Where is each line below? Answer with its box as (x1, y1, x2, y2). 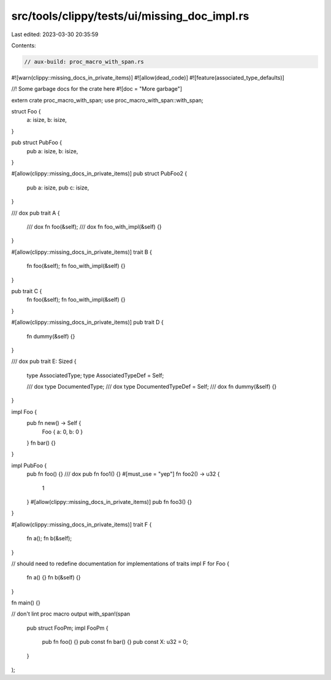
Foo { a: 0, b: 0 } (42, 428, 83, 435)
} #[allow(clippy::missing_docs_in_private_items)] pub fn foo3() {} (26, 498, 192, 505)
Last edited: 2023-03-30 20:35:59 (11, 31, 99, 38)
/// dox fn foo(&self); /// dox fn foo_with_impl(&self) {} (26, 223, 162, 230)
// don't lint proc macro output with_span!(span (11, 610, 131, 617)
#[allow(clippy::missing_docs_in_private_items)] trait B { (11, 248, 153, 256)
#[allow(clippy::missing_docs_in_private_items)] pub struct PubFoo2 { (11, 170, 187, 177)
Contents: (11, 42, 36, 49)
